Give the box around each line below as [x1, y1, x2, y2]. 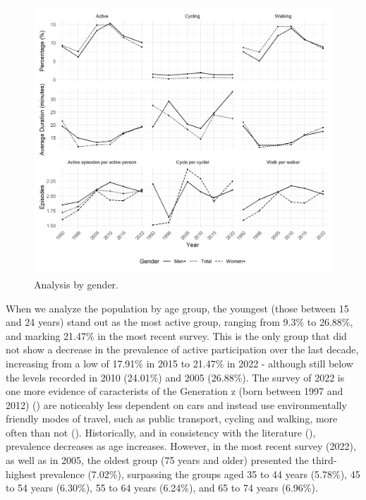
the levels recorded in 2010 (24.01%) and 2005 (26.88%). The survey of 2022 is [6, 370, 345, 384]
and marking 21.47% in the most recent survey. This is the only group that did [6, 328, 347, 343]
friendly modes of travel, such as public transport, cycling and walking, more [6, 411, 338, 426]
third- [312, 453, 337, 468]
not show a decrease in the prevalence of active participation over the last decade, [6, 342, 359, 357]
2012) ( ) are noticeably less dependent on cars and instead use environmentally [6, 397, 347, 412]
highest [6, 466, 37, 481]
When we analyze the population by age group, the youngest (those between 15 [6, 300, 349, 315]
